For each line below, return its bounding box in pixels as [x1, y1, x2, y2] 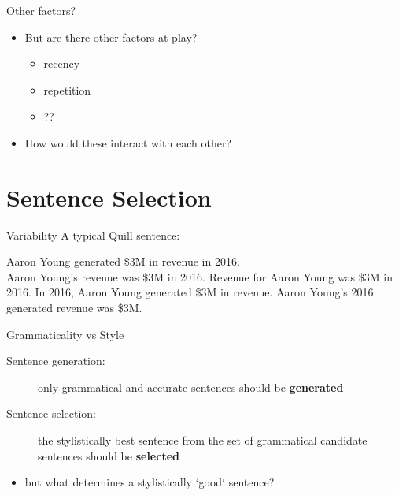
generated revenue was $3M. [6, 300, 142, 316]
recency [43, 55, 80, 72]
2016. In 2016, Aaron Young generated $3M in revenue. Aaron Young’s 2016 [6, 284, 374, 300]
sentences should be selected [38, 447, 179, 463]
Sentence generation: [6, 352, 105, 369]
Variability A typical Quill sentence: [6, 226, 180, 243]
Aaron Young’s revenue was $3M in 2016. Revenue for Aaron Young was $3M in [6, 268, 393, 285]
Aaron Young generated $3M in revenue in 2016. [6, 253, 240, 270]
